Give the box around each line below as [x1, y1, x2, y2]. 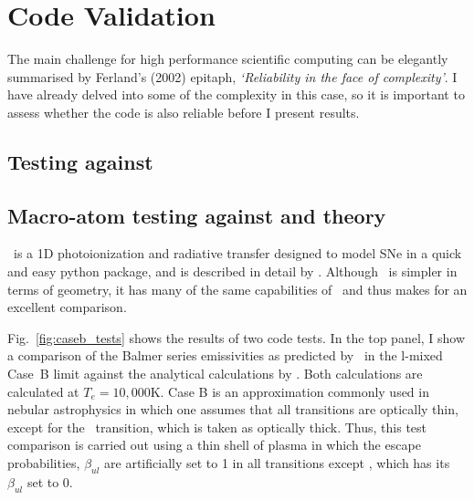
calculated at [7, 381, 79, 401]
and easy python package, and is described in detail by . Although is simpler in [7, 262, 458, 281]
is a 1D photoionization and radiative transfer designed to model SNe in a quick [13, 244, 462, 263]
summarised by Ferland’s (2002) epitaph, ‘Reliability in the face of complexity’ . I [7, 67, 458, 86]
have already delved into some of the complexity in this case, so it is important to [7, 85, 465, 104]
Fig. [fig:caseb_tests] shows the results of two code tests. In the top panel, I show [7, 328, 466, 347]
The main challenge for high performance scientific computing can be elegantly [7, 49, 448, 68]
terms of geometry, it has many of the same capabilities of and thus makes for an [7, 279, 468, 298]
